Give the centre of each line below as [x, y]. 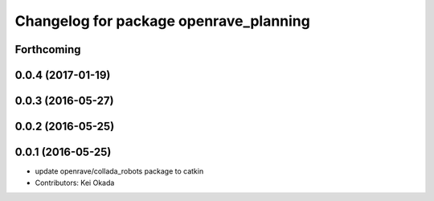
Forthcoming [48, 49]
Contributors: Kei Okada [75, 183]
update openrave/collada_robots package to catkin [119, 171]
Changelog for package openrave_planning [163, 21]
